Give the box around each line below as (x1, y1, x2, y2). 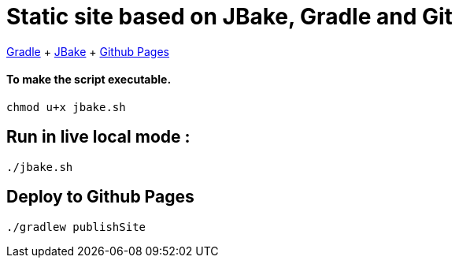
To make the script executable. (6, 73, 172, 87)
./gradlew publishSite (6, 220, 146, 233)
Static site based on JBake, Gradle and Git (6, 3, 453, 30)
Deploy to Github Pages (6, 187, 194, 207)
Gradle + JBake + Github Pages (6, 44, 169, 58)
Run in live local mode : (6, 127, 191, 147)
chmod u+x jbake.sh (6, 100, 126, 113)
